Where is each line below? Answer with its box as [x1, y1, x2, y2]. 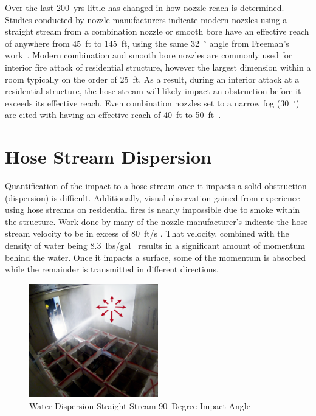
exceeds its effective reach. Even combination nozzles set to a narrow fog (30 [5, 96, 289, 109]
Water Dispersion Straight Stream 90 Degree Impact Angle [29, 399, 250, 412]
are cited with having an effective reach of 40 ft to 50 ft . [5, 108, 221, 121]
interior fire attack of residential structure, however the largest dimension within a [5, 60, 311, 73]
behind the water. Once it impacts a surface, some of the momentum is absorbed [5, 251, 306, 263]
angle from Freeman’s [209, 36, 289, 49]
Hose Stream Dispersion [5, 144, 211, 169]
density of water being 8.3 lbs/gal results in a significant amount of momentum [5, 239, 305, 252]
